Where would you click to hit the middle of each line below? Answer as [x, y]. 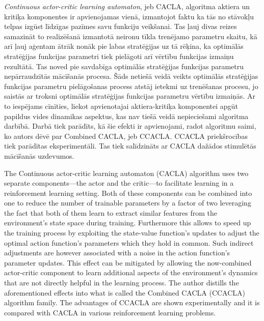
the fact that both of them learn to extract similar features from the [111, 212]
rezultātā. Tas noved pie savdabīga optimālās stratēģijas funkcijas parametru [124, 66]
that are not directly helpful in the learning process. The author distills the [122, 283]
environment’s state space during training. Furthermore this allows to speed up [128, 223]
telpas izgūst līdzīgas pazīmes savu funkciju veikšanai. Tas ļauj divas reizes [121, 26]
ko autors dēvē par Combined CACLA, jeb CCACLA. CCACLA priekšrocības [126, 136]
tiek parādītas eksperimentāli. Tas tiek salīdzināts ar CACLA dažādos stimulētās [130, 146]
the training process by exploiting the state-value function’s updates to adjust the [132, 233]
